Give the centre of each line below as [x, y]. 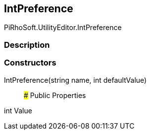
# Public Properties [55, 95]
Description [27, 45]
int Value [18, 110]
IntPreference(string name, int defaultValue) [75, 80]
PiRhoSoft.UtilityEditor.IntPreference [63, 28]
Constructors [30, 63]
